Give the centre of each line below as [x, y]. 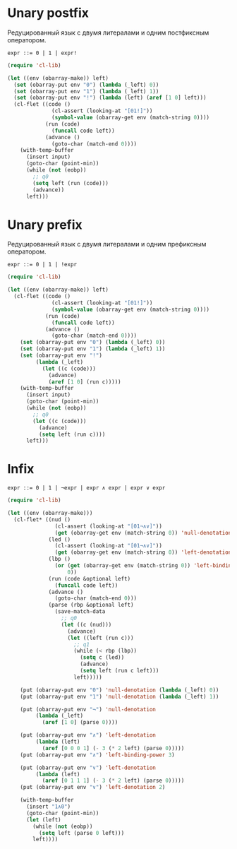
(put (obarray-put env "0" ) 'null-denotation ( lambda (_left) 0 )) [120, 690]
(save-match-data [80, 612]
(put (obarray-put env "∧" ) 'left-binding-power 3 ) [97, 755]
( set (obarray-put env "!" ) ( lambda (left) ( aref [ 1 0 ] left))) [110, 98]
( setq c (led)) [102, 658]
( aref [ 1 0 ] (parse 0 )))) [80, 723]
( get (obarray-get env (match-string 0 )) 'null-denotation [143, 533]
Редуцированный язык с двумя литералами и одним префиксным [107, 244]
